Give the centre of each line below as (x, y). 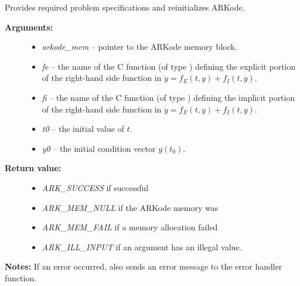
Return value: (33, 168)
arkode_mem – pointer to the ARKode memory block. (139, 47)
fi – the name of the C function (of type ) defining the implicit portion (168, 97)
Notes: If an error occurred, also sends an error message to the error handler (144, 266)
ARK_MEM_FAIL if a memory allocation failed (130, 227)
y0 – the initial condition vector (99, 148)
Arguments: (29, 27)
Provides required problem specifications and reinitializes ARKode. (125, 7)
